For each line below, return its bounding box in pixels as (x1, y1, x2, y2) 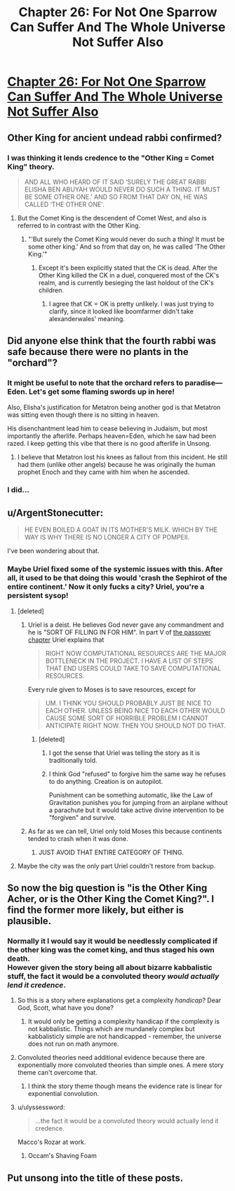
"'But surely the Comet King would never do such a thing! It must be (27, 235, 224, 243)
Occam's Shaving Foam (27, 1152, 97, 1160)
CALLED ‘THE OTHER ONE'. (24, 200, 105, 208)
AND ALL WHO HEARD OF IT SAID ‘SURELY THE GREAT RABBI (24, 177, 207, 186)
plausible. (7, 915, 52, 927)
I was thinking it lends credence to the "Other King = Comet (7, 153, 215, 163)
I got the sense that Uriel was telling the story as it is (48, 748, 201, 757)
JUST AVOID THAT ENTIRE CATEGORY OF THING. (38, 848, 184, 856)
